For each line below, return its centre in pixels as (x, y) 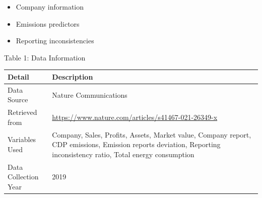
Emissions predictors (48, 23)
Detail (18, 76)
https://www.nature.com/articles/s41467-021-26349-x (135, 117)
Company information (50, 7)
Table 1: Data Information (45, 57)
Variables (22, 139)
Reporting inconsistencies (55, 41)
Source (18, 100)
